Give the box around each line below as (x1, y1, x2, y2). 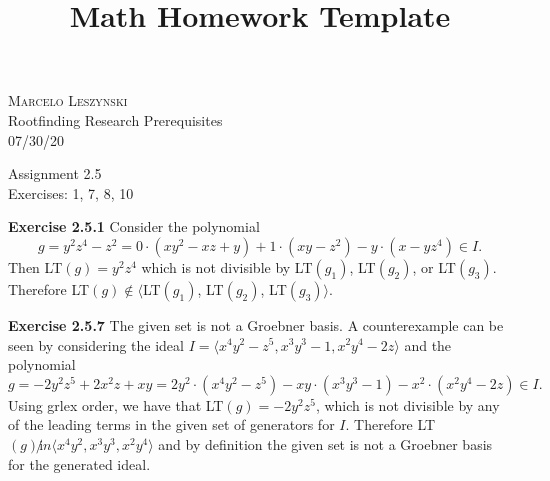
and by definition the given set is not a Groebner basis (158, 433, 493, 454)
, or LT (412, 256, 456, 277)
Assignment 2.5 (8, 163, 102, 184)
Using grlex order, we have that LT (8, 394, 224, 415)
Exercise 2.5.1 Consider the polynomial (8, 216, 260, 237)
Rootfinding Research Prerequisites (8, 109, 223, 130)
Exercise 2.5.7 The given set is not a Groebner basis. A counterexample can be (8, 314, 504, 335)
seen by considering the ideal (8, 334, 184, 355)
